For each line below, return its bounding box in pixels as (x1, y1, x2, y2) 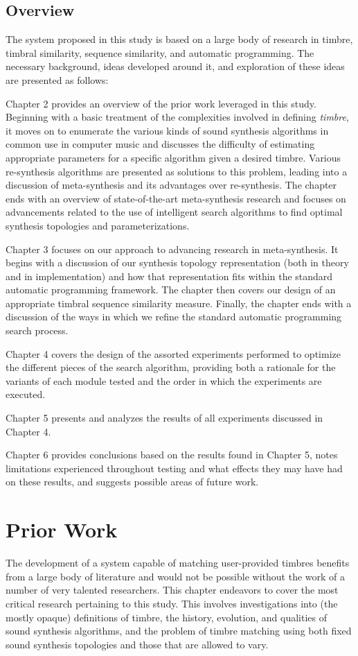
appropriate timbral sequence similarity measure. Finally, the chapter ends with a (6, 295, 352, 310)
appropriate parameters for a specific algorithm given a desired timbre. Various (6, 150, 341, 164)
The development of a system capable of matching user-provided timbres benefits (6, 555, 350, 570)
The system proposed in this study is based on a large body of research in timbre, (6, 32, 353, 46)
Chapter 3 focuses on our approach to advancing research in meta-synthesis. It (6, 241, 339, 256)
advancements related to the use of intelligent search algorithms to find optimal (6, 205, 343, 219)
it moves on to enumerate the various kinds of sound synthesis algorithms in (6, 123, 329, 137)
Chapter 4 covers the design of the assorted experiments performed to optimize (6, 346, 341, 361)
